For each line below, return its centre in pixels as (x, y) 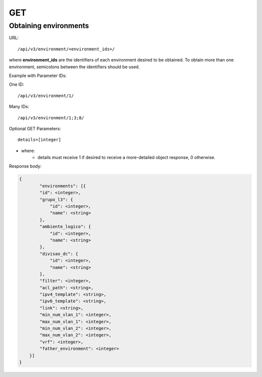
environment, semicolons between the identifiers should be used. (74, 67)
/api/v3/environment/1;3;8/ (51, 118)
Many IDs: (19, 107)
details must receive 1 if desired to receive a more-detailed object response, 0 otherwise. (127, 157)
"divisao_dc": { (59, 254)
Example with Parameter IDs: (38, 76)
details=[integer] (40, 140)
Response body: (25, 166)
